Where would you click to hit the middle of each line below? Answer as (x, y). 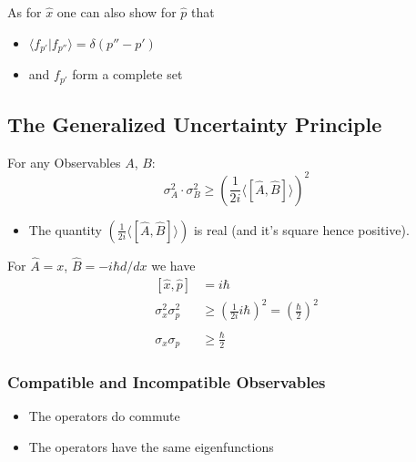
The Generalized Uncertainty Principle (195, 123)
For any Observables (64, 162)
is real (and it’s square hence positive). (301, 229)
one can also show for (117, 12)
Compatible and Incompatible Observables (167, 382)
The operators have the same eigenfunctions (151, 447)
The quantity (65, 229)
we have (173, 266)
